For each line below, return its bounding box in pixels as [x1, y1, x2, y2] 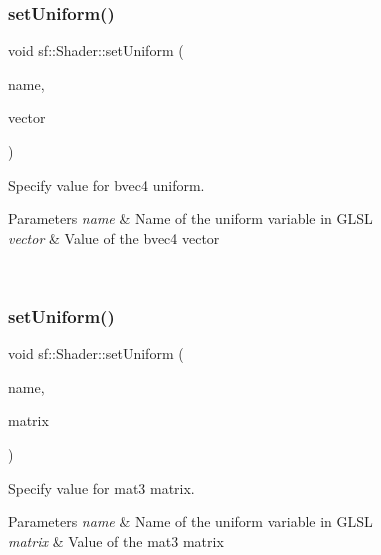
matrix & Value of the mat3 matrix [8, 530, 224, 551]
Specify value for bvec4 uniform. [8, 174, 205, 195]
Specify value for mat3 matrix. [8, 477, 195, 498]
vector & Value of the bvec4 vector [8, 227, 220, 248]
